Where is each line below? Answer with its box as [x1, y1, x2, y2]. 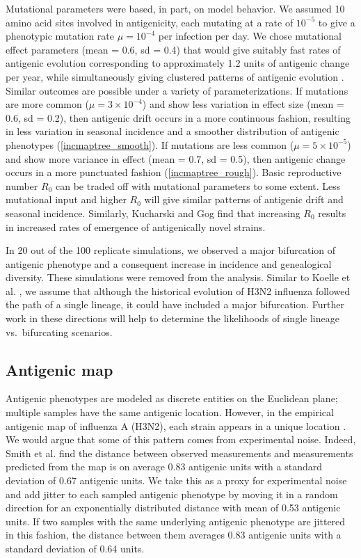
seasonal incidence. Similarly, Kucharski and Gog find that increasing [6, 205, 300, 220]
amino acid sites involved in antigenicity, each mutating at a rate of [6, 15, 294, 29]
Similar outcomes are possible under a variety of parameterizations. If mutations [6, 83, 348, 97]
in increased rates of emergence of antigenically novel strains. [6, 219, 266, 234]
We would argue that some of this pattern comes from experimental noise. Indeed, [6, 432, 356, 447]
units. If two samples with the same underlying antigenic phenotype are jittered [6, 513, 346, 528]
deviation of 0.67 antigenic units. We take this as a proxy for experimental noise [6, 473, 347, 488]
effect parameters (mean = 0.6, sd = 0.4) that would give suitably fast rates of [6, 42, 341, 56]
